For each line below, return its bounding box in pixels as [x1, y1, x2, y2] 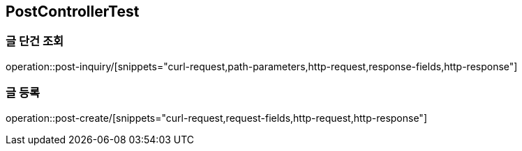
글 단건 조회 [6, 34, 64, 49]
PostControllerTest [6, 3, 140, 20]
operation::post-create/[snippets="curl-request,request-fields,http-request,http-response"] [6, 111, 427, 124]
